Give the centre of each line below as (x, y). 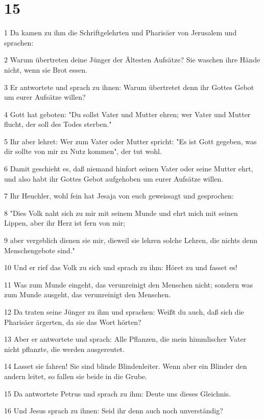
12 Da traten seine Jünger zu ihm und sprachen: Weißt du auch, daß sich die (124, 312)
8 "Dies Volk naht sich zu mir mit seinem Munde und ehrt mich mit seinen (121, 213)
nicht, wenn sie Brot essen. (46, 69)
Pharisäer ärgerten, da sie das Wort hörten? (73, 322)
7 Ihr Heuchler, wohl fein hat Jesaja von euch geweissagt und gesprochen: (119, 196)
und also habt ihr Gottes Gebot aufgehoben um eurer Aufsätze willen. (114, 178)
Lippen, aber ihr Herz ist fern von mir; (65, 223)
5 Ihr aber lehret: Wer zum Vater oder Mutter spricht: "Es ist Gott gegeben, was (130, 141)
